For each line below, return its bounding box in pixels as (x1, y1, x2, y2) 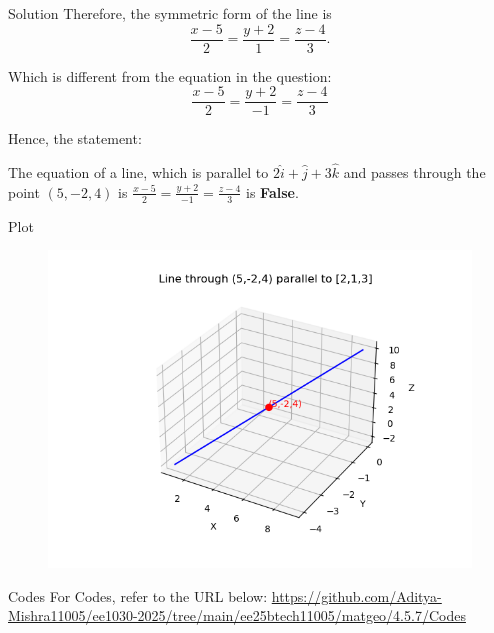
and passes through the (343, 162, 486, 183)
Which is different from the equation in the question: (8, 65, 332, 86)
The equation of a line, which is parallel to (8, 162, 269, 183)
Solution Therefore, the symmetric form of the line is (8, 3, 332, 23)
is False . (246, 181, 299, 202)
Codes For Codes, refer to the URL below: (8, 585, 268, 606)
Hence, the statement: (8, 128, 142, 149)
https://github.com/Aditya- (271, 585, 442, 606)
